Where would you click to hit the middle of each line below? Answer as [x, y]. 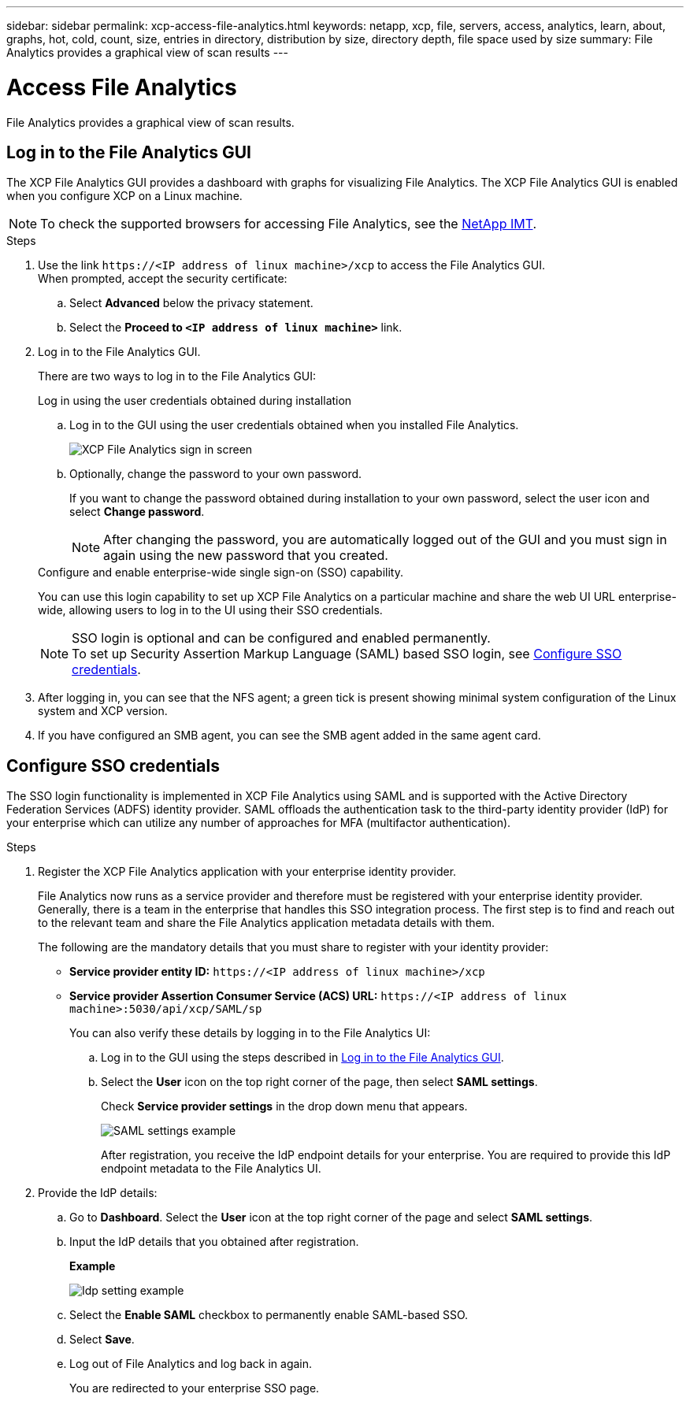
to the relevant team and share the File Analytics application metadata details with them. [266, 923]
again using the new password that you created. [246, 556]
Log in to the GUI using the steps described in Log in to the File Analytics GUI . [302, 1058]
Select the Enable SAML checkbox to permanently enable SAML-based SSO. [269, 1315]
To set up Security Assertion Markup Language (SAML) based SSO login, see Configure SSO [347, 654]
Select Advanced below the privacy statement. [191, 303]
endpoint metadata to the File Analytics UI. [211, 1169]
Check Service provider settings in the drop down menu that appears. [284, 1106]
